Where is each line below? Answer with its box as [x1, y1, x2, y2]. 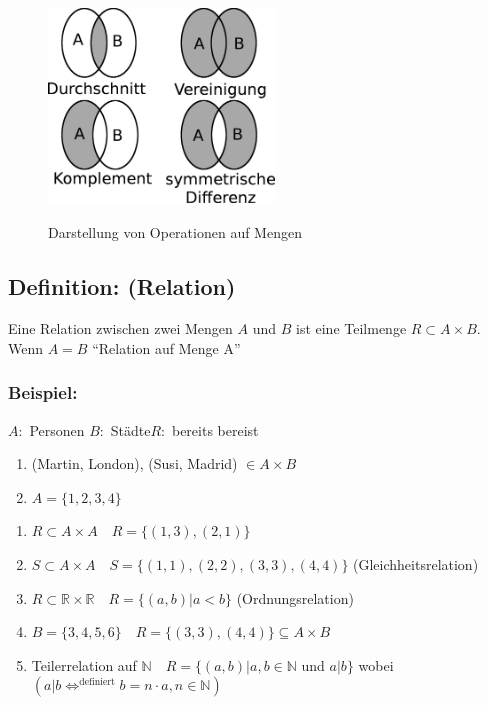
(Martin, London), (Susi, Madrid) [31, 453, 238, 474]
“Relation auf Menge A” [92, 337, 241, 358]
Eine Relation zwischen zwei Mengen [8, 318, 233, 339]
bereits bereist [171, 419, 259, 440]
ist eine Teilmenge [295, 318, 407, 339]
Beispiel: [8, 380, 78, 405]
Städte [110, 419, 151, 440]
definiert [79, 677, 115, 688]
